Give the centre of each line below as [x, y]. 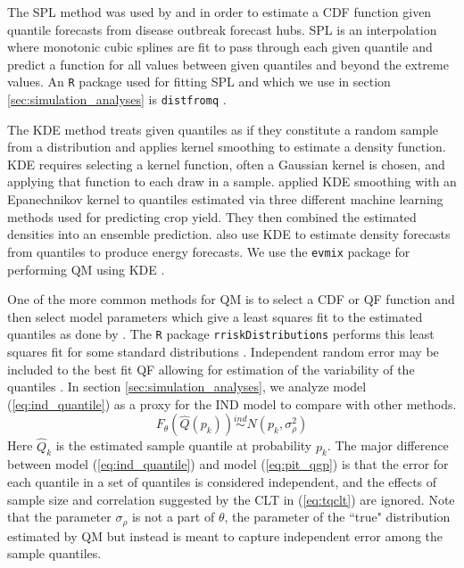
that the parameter [59, 517]
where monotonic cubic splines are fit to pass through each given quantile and [220, 47]
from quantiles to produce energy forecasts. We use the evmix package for [209, 251]
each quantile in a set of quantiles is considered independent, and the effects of [222, 481]
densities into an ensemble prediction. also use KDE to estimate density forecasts [229, 234]
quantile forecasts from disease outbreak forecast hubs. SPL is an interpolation [222, 29]
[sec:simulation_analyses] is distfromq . [117, 99]
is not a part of [173, 517]
